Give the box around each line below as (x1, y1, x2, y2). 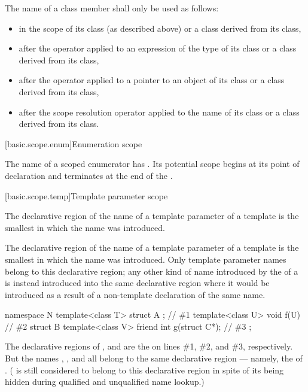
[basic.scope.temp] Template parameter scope (5, 189, 168, 202)
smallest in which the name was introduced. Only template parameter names (5, 253, 286, 265)
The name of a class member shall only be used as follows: (5, 2, 219, 14)
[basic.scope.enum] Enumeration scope (5, 137, 142, 150)
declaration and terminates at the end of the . (5, 169, 173, 181)
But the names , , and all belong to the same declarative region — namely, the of (5, 352, 303, 364)
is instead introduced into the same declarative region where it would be (5, 276, 270, 289)
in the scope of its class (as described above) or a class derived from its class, (19, 22, 301, 34)
